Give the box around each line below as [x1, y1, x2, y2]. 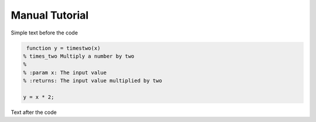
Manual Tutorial [11, 9, 89, 22]
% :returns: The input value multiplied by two [23, 78, 162, 84]
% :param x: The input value [23, 69, 107, 76]
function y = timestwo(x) [26, 44, 101, 51]
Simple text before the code [11, 29, 78, 36]
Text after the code [11, 109, 57, 116]
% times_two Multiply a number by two [23, 53, 135, 60]
